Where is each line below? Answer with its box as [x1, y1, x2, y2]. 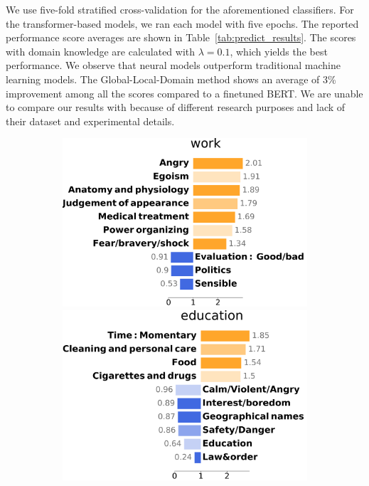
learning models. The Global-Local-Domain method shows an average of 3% [6, 71, 336, 86]
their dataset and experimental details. [6, 113, 175, 128]
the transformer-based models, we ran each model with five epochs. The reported [6, 16, 359, 31]
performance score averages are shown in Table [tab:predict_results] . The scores [6, 30, 356, 45]
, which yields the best [230, 43, 328, 58]
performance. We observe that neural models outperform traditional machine [6, 58, 341, 73]
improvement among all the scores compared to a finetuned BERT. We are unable [6, 85, 363, 100]
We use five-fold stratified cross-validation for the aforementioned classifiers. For [6, 2, 354, 16]
